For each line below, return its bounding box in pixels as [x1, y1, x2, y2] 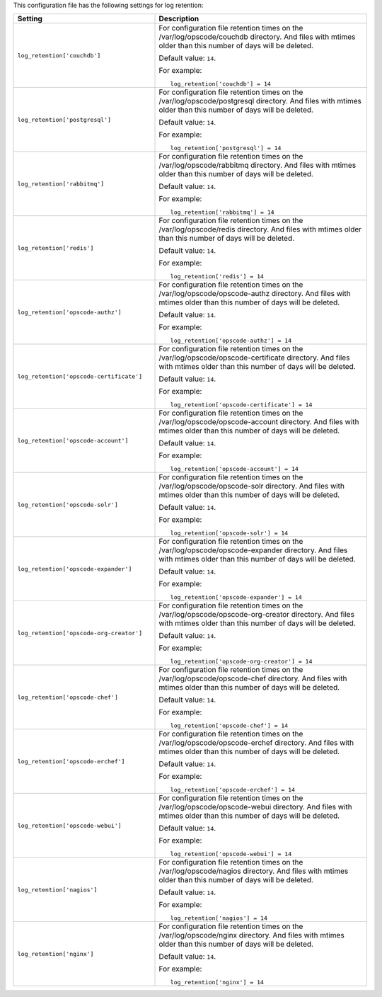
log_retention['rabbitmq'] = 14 [170, 209, 275, 216]
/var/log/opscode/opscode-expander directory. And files [158, 545, 348, 555]
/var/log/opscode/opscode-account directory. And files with [158, 417, 359, 427]
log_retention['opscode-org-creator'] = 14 [170, 658, 313, 666]
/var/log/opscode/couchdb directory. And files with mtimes [158, 32, 356, 42]
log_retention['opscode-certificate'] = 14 [170, 401, 313, 409]
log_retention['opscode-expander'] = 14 [170, 593, 302, 601]
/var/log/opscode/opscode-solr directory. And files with [158, 482, 345, 491]
